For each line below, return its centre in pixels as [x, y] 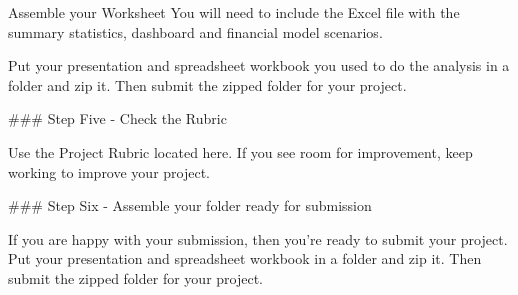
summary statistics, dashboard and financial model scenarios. [195, 31]
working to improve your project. [109, 171]
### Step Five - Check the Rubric [117, 118]
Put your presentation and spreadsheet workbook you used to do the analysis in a [259, 65]
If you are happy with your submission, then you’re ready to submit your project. [258, 238]
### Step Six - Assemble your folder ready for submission [190, 205]
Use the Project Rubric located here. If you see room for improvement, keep [240, 151]
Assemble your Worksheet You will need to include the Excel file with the [234, 12]
